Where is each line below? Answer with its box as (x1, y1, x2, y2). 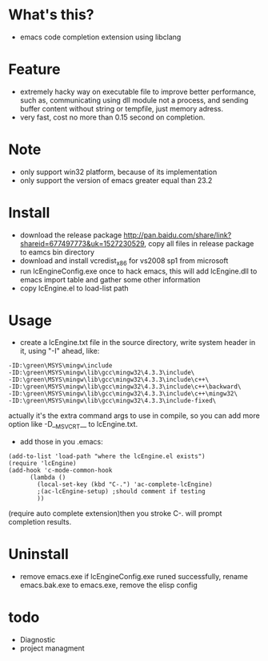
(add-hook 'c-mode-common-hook (8, 467, 113, 475)
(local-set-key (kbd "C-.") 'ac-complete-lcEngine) (37, 481, 214, 489)
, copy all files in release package (143, 238, 254, 248)
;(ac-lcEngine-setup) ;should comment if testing (37, 488, 206, 496)
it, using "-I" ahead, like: (19, 347, 100, 356)
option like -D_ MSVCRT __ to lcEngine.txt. (8, 420, 138, 431)
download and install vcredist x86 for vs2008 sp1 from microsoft (19, 255, 229, 267)
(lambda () (29, 473, 66, 482)
